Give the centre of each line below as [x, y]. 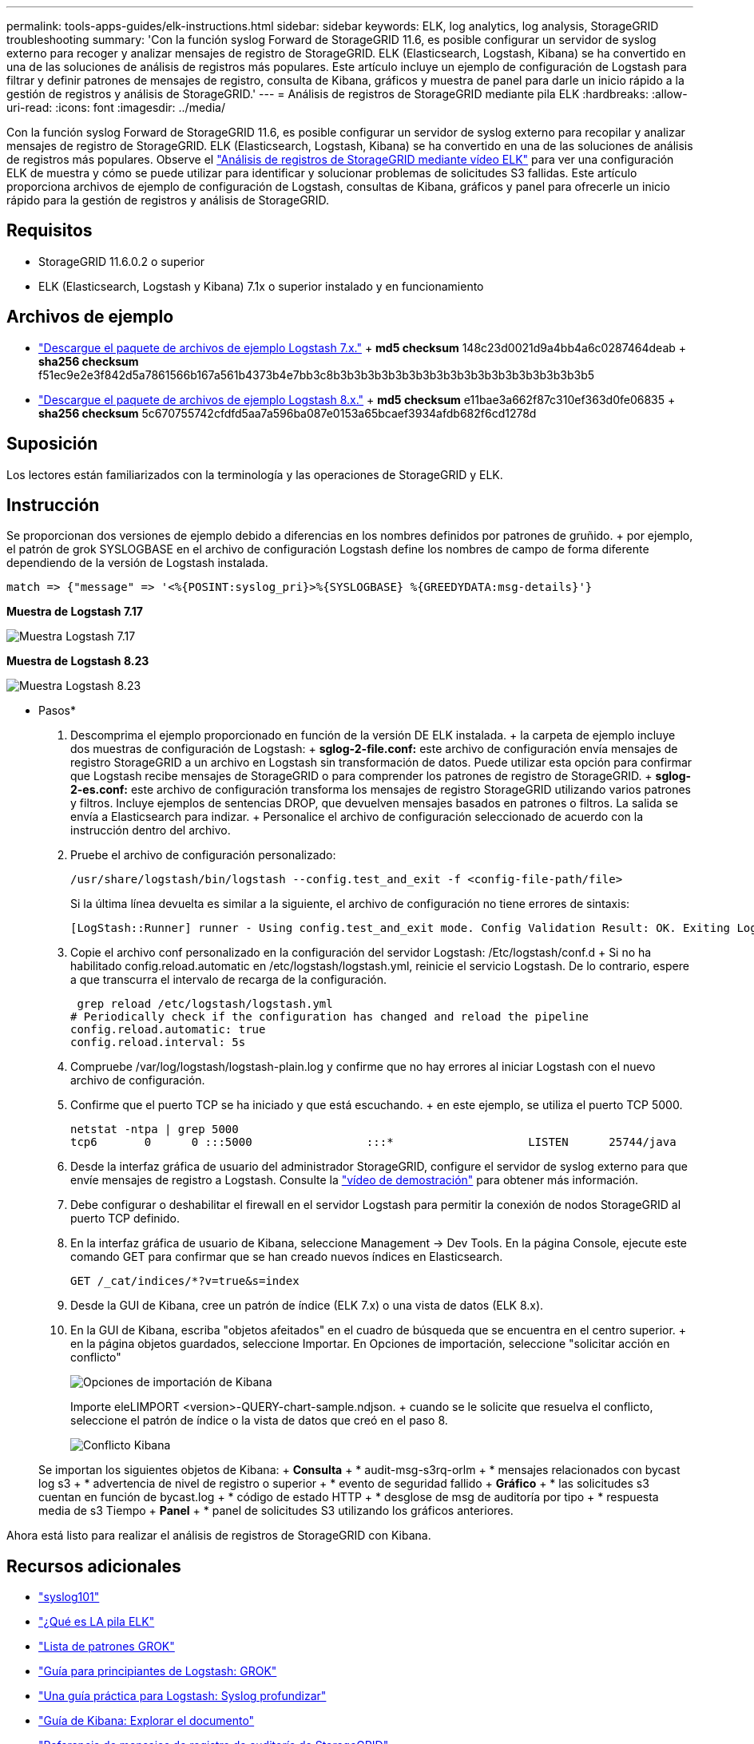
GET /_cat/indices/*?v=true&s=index [185, 1281]
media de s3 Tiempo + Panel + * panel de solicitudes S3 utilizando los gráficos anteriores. [276, 1511]
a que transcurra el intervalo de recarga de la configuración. [229, 980]
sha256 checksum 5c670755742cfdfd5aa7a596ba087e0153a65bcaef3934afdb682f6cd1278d [288, 413]
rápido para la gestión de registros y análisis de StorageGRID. [168, 200]
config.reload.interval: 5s [158, 1042]
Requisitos [50, 231]
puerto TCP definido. [125, 1219]
